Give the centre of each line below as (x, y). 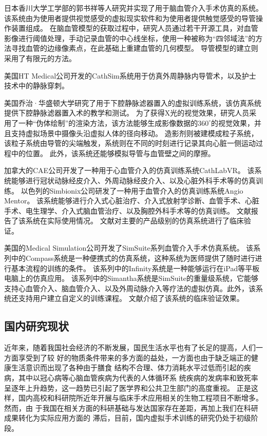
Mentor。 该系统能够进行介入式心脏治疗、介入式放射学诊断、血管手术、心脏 (132, 201)
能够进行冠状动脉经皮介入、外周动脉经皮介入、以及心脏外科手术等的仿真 (133, 180)
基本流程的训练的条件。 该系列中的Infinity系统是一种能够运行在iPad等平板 (135, 268)
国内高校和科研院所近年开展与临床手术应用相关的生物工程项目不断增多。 (140, 398)
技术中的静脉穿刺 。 (36, 86)
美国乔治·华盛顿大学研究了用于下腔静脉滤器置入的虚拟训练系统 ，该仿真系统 (133, 102)
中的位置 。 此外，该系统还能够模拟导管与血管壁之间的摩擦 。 (113, 153)
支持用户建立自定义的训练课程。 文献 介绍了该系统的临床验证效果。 (131, 298)
